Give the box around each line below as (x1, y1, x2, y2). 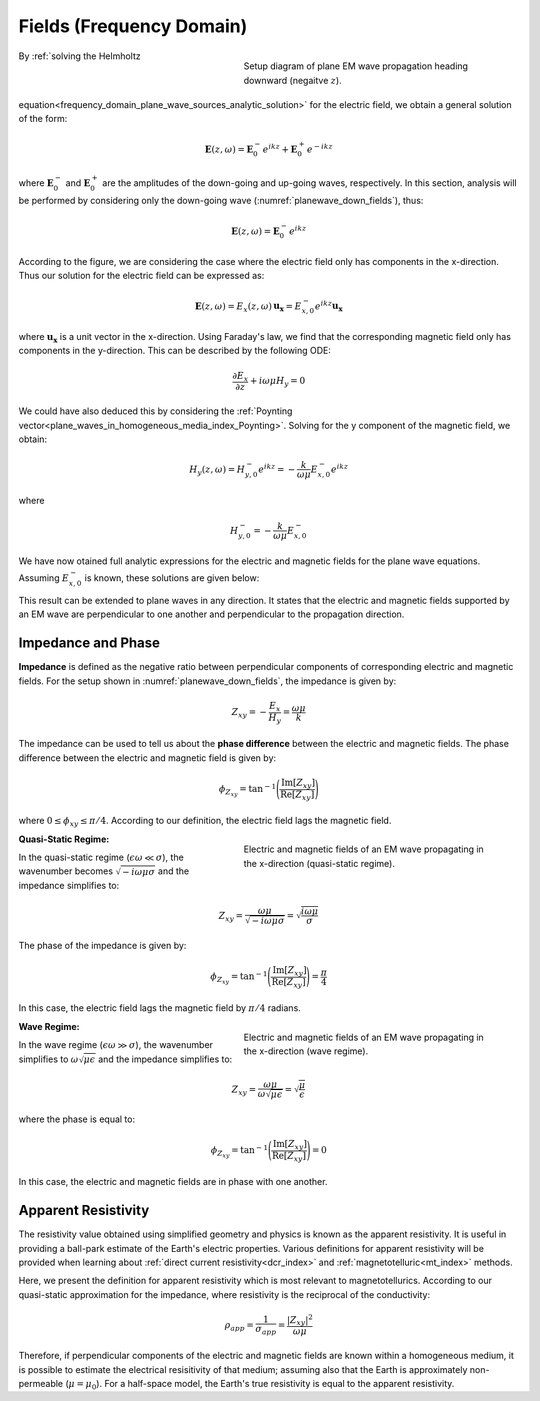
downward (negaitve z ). (243, 74, 342, 86)
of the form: (18, 113, 68, 125)
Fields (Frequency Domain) (18, 15, 248, 37)
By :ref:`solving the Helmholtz (18, 50, 141, 62)
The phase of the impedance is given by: (18, 939, 187, 951)
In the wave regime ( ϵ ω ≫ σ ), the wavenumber (18, 1039, 214, 1051)
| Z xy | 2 (286, 1313, 314, 1328)
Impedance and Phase (18, 635, 160, 652)
